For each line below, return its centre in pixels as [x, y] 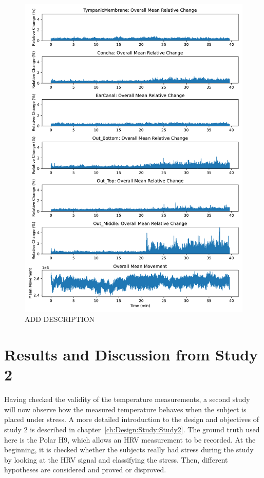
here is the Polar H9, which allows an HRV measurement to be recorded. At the [130, 439]
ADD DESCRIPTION [60, 319]
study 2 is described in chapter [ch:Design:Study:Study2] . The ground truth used [132, 429]
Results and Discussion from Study [131, 355]
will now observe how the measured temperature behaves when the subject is [125, 409]
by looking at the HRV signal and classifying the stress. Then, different [116, 459]
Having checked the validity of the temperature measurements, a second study [127, 399]
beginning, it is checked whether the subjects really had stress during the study [129, 450]
